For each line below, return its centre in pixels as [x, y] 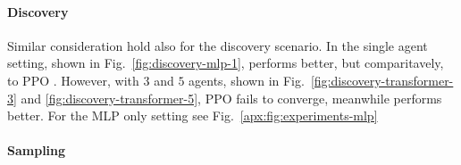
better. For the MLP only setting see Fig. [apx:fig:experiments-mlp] [193, 115]
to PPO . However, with [73, 80]
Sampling [37, 150]
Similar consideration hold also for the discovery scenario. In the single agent [218, 45]
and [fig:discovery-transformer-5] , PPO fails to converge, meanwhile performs [231, 98]
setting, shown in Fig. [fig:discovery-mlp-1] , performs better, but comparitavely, [226, 63]
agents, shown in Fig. [247, 80]
